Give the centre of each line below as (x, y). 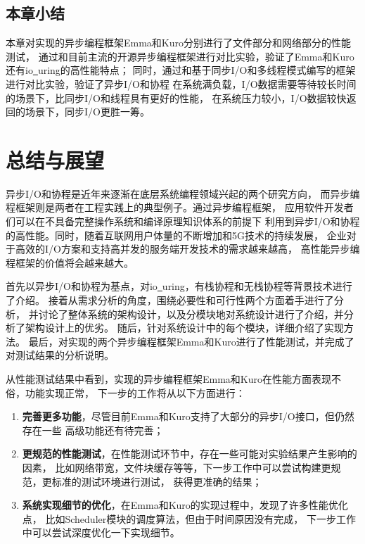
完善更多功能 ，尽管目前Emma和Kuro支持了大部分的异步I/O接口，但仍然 (188, 416)
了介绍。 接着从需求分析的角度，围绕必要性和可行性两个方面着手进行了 (170, 300)
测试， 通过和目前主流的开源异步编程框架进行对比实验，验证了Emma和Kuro (180, 56)
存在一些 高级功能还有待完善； (93, 430)
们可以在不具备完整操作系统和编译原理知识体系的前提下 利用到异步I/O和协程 (183, 221)
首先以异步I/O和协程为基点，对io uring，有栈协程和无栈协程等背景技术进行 (179, 286)
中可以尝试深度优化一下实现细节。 (101, 532)
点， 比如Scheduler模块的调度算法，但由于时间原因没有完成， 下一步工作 (189, 518)
